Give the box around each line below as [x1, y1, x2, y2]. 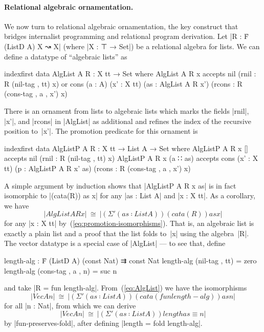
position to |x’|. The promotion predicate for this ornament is [4, 126, 198, 136]
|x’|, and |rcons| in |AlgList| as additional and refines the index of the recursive [4, 115, 251, 126]
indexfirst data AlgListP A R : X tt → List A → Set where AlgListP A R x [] [4, 142, 248, 153]
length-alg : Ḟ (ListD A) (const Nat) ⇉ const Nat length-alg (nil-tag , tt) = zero [4, 255, 257, 266]
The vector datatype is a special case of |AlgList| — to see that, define [4, 238, 226, 248]
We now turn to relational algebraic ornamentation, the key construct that [4, 20, 238, 31]
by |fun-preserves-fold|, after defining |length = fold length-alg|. [4, 318, 203, 328]
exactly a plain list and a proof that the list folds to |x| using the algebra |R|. [4, 227, 249, 238]
